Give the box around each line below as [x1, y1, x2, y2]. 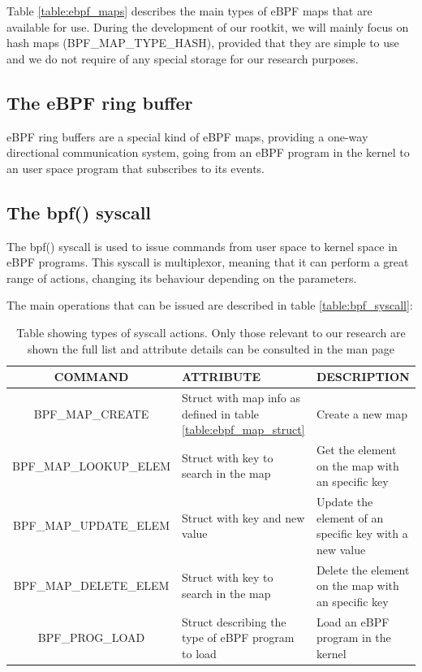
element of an [316, 509, 384, 526]
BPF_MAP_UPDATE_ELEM [13, 517, 170, 534]
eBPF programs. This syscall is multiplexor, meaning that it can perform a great [6, 254, 409, 271]
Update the [316, 493, 373, 510]
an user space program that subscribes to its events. [6, 159, 265, 176]
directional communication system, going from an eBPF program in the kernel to [6, 144, 410, 161]
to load [182, 644, 217, 661]
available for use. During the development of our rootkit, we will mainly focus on [6, 18, 409, 35]
